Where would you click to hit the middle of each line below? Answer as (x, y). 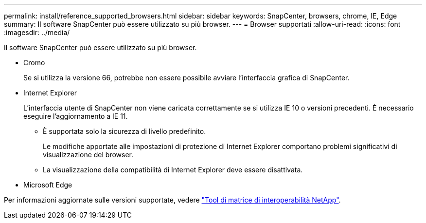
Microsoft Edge (48, 185)
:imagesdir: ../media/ (37, 32)
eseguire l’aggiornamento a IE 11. (76, 116)
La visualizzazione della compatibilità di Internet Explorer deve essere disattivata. (173, 170)
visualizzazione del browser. (88, 155)
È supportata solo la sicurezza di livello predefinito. (124, 131)
